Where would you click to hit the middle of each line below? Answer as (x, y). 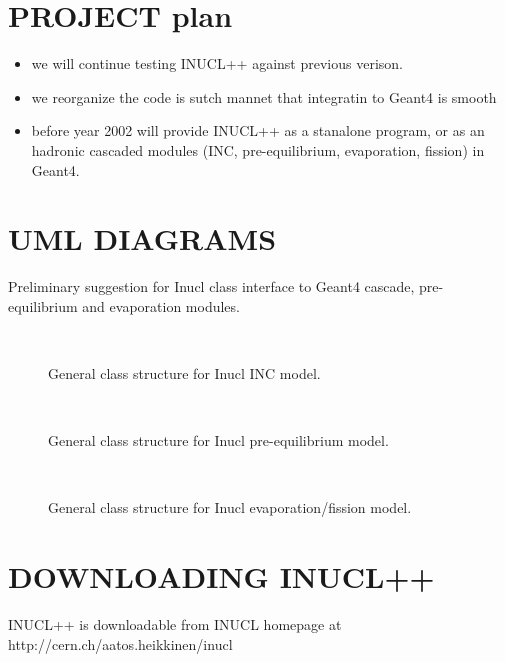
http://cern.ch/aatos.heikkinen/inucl (120, 643)
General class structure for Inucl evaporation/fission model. (230, 507)
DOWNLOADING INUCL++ (221, 576)
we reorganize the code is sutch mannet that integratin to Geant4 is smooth (264, 96)
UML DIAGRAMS (142, 238)
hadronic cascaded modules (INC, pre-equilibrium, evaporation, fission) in (258, 149)
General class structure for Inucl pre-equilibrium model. (218, 440)
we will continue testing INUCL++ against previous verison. (217, 63)
